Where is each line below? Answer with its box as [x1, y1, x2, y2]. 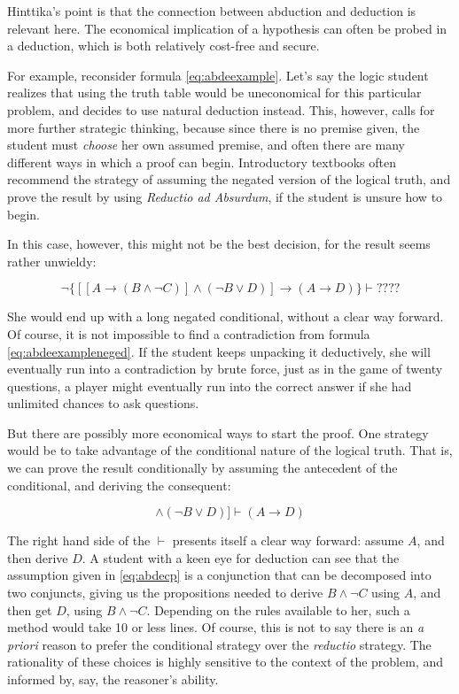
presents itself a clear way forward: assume [172, 531, 404, 550]
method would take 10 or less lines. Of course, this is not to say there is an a [7, 618, 424, 636]
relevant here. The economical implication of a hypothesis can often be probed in [7, 19, 447, 37]
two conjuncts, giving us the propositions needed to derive [7, 583, 323, 602]
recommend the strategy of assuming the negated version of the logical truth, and [7, 170, 451, 189]
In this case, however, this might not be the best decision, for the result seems [7, 235, 431, 253]
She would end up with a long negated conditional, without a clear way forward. [7, 307, 444, 326]
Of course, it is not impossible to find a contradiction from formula [7, 324, 370, 343]
